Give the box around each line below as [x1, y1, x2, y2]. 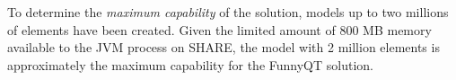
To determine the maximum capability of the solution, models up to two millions [7, 3, 449, 21]
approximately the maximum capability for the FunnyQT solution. [7, 55, 373, 74]
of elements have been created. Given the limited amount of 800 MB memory [7, 20, 432, 39]
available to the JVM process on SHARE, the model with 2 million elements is [7, 38, 440, 57]
